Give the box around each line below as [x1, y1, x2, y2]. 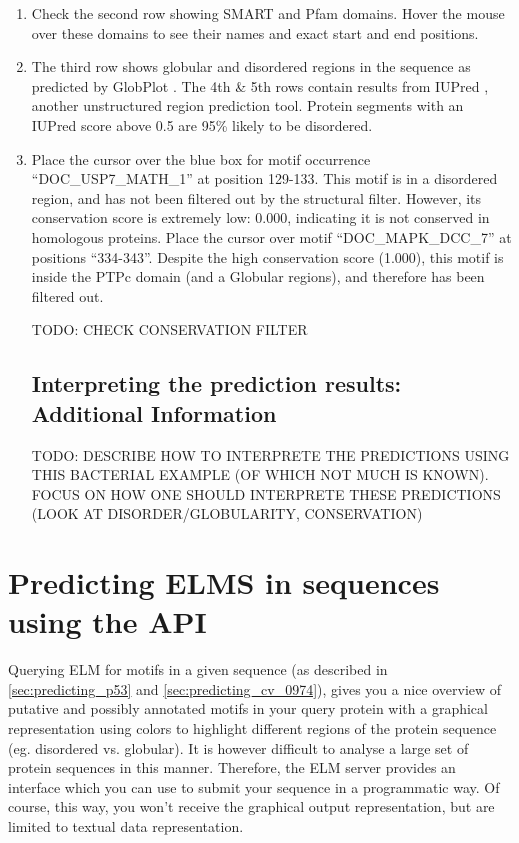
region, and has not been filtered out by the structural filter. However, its [31, 187, 482, 208]
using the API [8, 601, 207, 642]
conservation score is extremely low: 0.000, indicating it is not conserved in [31, 207, 490, 228]
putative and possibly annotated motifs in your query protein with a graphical [8, 698, 488, 719]
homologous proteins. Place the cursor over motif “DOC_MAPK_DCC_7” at [31, 226, 512, 247]
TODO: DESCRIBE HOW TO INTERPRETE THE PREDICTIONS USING [31, 444, 510, 465]
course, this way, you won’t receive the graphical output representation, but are [8, 796, 495, 817]
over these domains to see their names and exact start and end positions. [31, 22, 479, 43]
